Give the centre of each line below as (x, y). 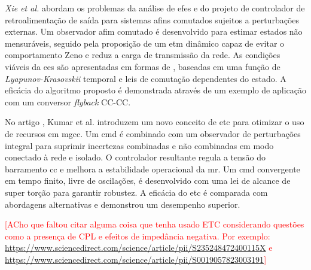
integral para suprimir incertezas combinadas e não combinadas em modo (139, 145)
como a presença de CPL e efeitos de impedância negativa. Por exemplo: (138, 236)
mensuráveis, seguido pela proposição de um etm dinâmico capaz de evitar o (145, 43)
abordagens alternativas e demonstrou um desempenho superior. (123, 204)
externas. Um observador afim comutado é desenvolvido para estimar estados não (154, 31)
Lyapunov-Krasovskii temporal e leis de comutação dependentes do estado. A (146, 78)
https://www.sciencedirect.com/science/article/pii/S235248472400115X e (139, 248)
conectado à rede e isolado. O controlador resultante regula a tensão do (135, 157)
